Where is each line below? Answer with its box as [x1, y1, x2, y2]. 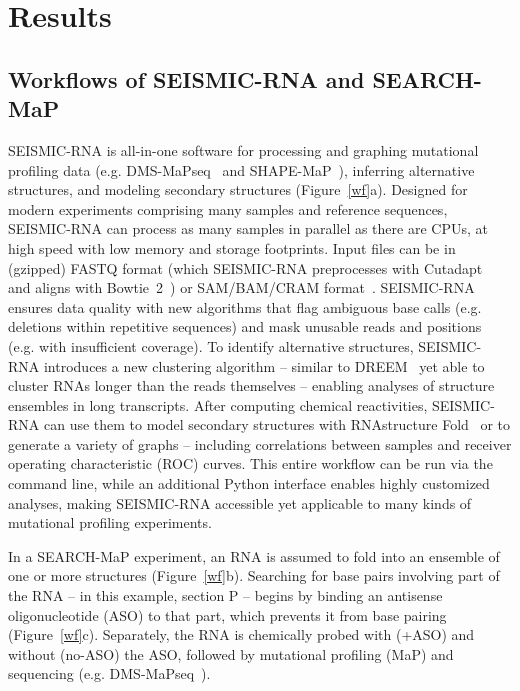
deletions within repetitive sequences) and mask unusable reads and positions [8, 316, 482, 337]
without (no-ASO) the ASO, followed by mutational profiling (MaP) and [8, 643, 454, 664]
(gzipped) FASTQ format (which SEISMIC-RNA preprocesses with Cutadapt [8, 257, 483, 278]
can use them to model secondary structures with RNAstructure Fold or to [43, 414, 511, 435]
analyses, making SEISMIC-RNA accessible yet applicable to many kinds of [8, 492, 472, 513]
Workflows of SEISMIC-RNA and [8, 63, 365, 94]
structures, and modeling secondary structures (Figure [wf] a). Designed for [8, 179, 468, 200]
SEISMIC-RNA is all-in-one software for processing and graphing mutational [8, 139, 479, 160]
